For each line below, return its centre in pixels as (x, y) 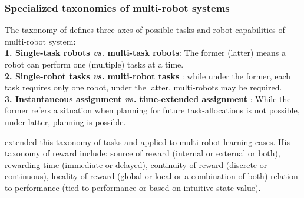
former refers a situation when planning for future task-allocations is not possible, (152, 110)
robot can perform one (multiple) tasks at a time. (94, 64)
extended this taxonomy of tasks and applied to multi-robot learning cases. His (147, 141)
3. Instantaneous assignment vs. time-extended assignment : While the (148, 98)
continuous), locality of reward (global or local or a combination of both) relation (151, 176)
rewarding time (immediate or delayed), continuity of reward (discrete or (136, 164)
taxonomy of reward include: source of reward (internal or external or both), (143, 153)
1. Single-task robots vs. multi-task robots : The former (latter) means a (146, 53)
